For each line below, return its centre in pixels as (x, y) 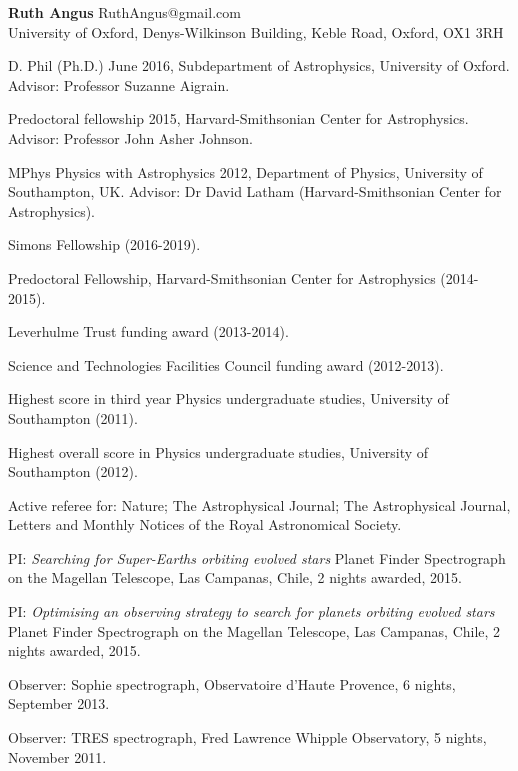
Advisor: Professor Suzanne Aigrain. (119, 84)
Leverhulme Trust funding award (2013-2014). (148, 331)
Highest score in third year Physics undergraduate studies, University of (228, 398)
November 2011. (57, 756)
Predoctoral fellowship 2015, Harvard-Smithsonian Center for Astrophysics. (238, 118)
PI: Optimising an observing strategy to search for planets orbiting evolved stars (251, 611)
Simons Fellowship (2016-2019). (104, 244)
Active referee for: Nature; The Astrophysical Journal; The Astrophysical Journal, (259, 504)
